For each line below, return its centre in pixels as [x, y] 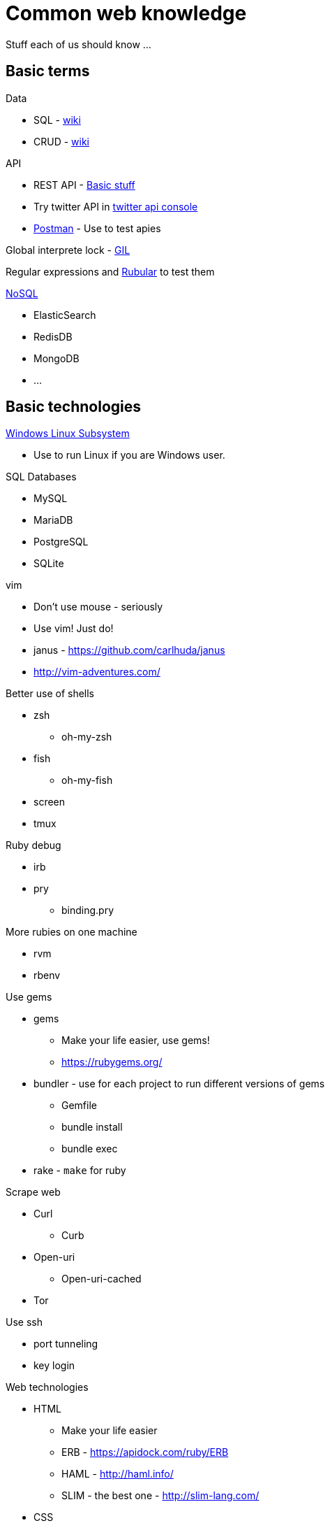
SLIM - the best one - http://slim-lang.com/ [160, 1496]
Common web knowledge [126, 13]
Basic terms [48, 71]
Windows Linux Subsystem [68, 434]
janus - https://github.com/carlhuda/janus [129, 650]
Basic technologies [74, 407]
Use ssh [24, 1322]
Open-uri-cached [102, 1279]
